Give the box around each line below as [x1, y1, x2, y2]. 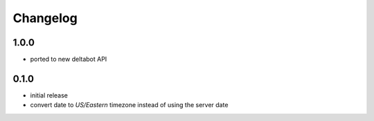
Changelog [12, 10, 78, 26]
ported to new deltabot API [30, 55, 107, 64]
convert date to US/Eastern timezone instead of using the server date [30, 101, 229, 109]
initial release [30, 91, 69, 100]
